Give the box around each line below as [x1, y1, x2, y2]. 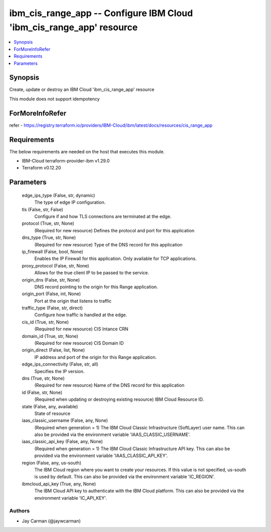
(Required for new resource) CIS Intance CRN [34, 326, 128, 332]
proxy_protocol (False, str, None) [22, 262, 89, 269]
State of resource [34, 410, 71, 416]
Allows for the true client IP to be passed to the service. [34, 270, 149, 276]
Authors [9, 507, 30, 514]
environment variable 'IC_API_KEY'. [34, 495, 107, 501]
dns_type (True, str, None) [22, 234, 76, 241]
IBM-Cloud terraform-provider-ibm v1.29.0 [22, 158, 110, 164]
